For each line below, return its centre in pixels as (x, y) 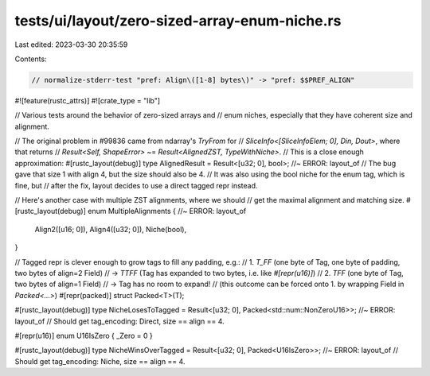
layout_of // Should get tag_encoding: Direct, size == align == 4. (119, 321)
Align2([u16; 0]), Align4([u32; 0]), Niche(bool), (111, 229)
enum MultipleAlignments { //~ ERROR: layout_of (167, 211)
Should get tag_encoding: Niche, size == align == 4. (100, 361)
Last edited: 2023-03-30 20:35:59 (71, 45)
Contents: (31, 59)
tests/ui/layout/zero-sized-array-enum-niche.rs (178, 21)
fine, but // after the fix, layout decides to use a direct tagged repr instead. (136, 185)
